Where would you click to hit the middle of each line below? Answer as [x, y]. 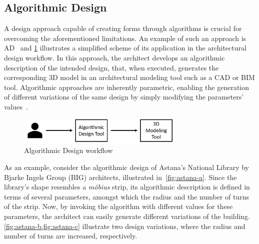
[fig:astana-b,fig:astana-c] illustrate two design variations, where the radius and [125, 226]
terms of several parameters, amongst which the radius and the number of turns [126, 196]
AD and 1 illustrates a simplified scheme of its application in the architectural [125, 48]
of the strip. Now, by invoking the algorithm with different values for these [118, 206]
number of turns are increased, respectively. [71, 236]
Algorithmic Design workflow [68, 150]
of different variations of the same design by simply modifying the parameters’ [124, 97]
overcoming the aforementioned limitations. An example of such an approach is [125, 38]
